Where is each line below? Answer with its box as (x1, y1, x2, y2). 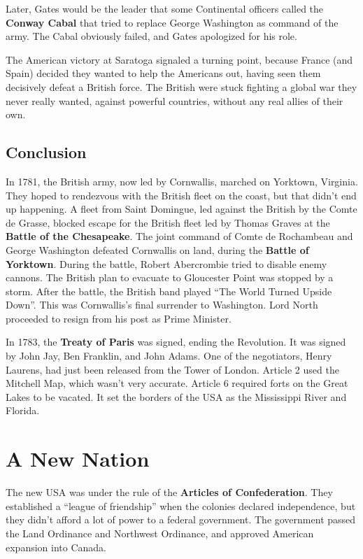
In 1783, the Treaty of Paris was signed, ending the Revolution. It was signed (6, 334, 346, 349)
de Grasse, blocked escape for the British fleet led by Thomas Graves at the (6, 215, 330, 229)
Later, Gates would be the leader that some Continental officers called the (6, 1, 324, 15)
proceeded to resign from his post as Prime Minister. (6, 311, 232, 325)
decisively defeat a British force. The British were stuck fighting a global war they (6, 79, 357, 94)
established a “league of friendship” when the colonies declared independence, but (6, 498, 356, 513)
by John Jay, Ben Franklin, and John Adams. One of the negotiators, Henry (6, 348, 332, 363)
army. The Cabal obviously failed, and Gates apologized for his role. (6, 29, 297, 43)
